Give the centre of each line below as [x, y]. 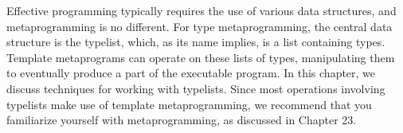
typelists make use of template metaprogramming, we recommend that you [189, 104]
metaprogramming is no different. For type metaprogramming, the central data [200, 26]
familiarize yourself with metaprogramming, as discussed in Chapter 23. [182, 120]
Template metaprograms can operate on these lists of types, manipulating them [201, 57]
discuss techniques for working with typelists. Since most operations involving [196, 88]
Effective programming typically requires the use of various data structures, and [201, 10]
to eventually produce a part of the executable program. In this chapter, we [191, 73]
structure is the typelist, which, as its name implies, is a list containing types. [196, 42]
